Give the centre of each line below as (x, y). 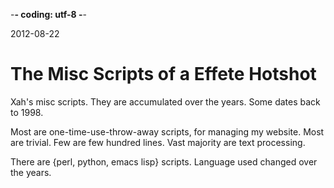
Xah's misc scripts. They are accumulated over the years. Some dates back (165, 101)
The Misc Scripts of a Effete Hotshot (163, 74)
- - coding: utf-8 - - (48, 14)
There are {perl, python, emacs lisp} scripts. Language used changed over (164, 161)
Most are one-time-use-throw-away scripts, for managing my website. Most (167, 131)
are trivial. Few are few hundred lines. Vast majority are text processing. (158, 142)
